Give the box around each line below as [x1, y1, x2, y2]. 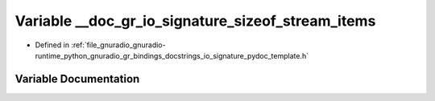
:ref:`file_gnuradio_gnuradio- [71, 40, 166, 50]
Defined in [35, 40, 70, 50]
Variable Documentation [14, 72, 140, 86]
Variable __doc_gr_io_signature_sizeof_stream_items [14, 12, 376, 30]
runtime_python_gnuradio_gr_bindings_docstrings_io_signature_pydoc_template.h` [35, 50, 309, 60]
